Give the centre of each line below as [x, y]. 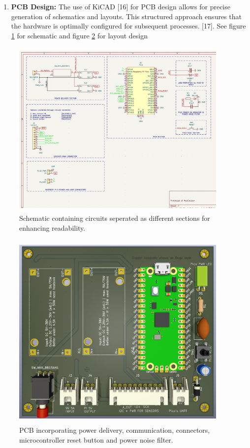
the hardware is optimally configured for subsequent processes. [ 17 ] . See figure [128, 26]
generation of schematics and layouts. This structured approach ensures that [126, 16]
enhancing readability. [52, 227]
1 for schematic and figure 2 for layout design [79, 35]
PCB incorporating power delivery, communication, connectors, [115, 430]
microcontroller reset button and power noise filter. [96, 440]
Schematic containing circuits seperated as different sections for [115, 218]
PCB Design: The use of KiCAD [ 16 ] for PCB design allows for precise [121, 6]
